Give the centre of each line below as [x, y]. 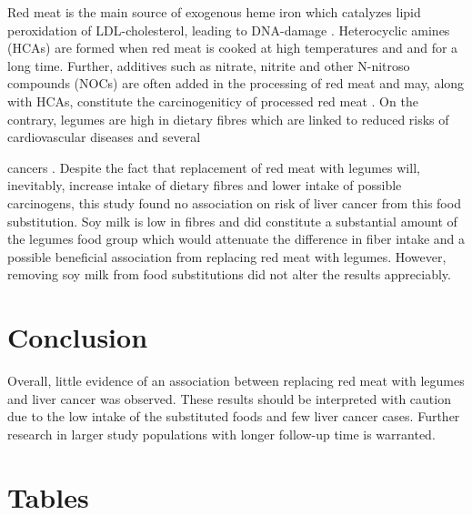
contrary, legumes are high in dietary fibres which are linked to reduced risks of [228, 119]
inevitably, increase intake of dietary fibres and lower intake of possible [205, 185]
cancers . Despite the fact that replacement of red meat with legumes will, [214, 167]
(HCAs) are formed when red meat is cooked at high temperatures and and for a [233, 48]
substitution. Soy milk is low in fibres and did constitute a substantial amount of [232, 221]
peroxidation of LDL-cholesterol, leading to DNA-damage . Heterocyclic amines [229, 30]
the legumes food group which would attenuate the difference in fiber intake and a [236, 239]
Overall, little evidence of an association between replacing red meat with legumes [236, 381]
